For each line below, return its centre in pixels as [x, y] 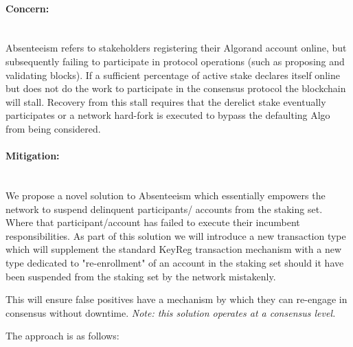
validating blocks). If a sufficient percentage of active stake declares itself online [173, 75]
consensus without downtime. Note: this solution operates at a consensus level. [171, 312]
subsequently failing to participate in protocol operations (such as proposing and [175, 61]
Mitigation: [33, 156]
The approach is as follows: [62, 336]
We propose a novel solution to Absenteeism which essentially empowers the [166, 195]
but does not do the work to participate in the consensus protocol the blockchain [176, 88]
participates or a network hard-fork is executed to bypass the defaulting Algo [168, 115]
